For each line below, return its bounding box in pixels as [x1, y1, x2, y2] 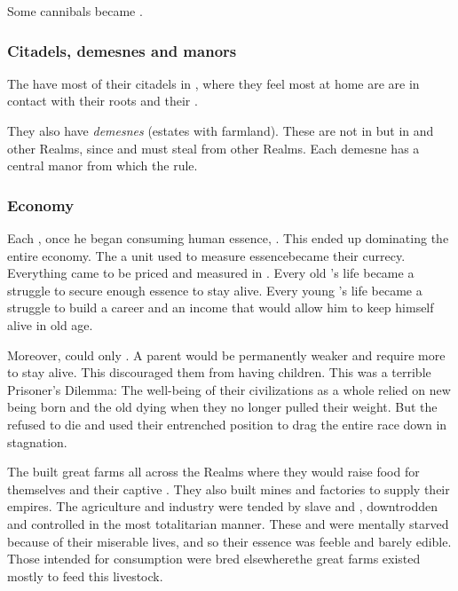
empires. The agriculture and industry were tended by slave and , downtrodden [7, 497, 438, 516]
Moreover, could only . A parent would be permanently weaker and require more [7, 345, 446, 364]
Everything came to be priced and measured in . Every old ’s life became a [7, 264, 415, 282]
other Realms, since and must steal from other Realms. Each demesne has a [7, 138, 420, 157]
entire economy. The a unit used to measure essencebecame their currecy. [7, 246, 406, 264]
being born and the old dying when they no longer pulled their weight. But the [7, 398, 438, 416]
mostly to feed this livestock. [7, 566, 163, 585]
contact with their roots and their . [7, 91, 198, 110]
